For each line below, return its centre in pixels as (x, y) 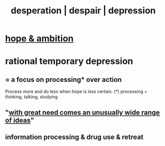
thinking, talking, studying (31, 97)
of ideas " (20, 120)
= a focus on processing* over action (64, 79)
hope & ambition (39, 38)
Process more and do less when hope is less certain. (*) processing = (76, 91)
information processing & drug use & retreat (74, 137)
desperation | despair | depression (83, 11)
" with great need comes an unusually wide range (82, 112)
